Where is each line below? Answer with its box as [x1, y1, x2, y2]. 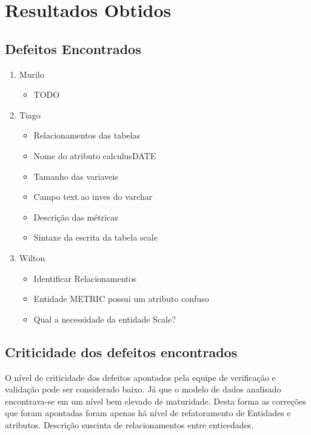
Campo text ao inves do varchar [33, 190, 153, 203]
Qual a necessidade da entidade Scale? [33, 312, 176, 325]
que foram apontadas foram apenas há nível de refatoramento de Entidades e [5, 406, 291, 419]
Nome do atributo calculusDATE [33, 149, 156, 162]
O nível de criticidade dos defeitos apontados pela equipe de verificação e [5, 371, 276, 383]
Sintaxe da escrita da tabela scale [33, 231, 158, 244]
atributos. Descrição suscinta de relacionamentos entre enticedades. [5, 418, 254, 431]
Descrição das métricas [33, 210, 118, 223]
